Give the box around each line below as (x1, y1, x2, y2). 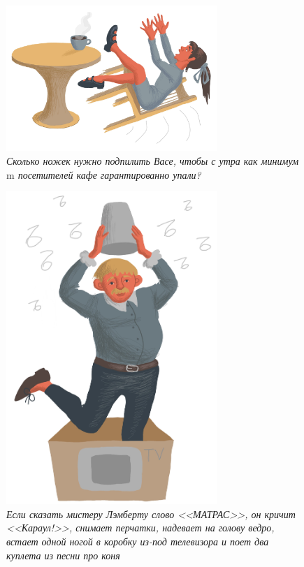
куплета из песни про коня (6, 547, 120, 562)
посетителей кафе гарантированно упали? (17, 167, 201, 182)
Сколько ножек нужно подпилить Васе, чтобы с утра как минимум (6, 154, 299, 168)
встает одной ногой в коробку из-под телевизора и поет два (6, 534, 269, 549)
